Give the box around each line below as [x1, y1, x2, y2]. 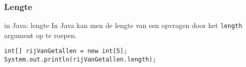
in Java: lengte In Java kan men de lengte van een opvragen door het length [4, 20, 242, 30]
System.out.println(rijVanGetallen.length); [4, 56, 156, 63]
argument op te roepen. [4, 29, 77, 40]
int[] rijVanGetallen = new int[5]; [4, 47, 128, 55]
